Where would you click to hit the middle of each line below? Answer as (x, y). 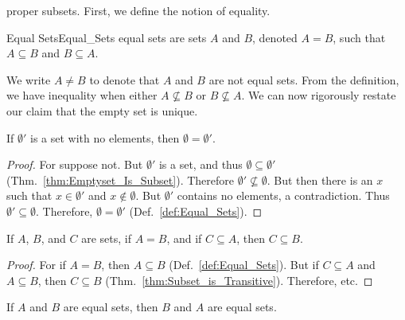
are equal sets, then (111, 307)
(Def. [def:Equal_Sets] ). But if (244, 265)
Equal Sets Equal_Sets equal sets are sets (107, 37)
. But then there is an (320, 180)
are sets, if (106, 238)
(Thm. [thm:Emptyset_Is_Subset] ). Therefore (120, 180)
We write (29, 79)
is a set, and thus (201, 164)
